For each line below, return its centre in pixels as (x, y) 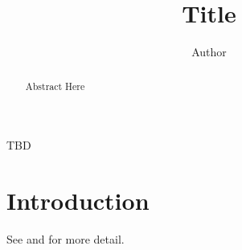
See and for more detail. (66, 238)
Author (209, 52)
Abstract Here (55, 86)
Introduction (78, 200)
